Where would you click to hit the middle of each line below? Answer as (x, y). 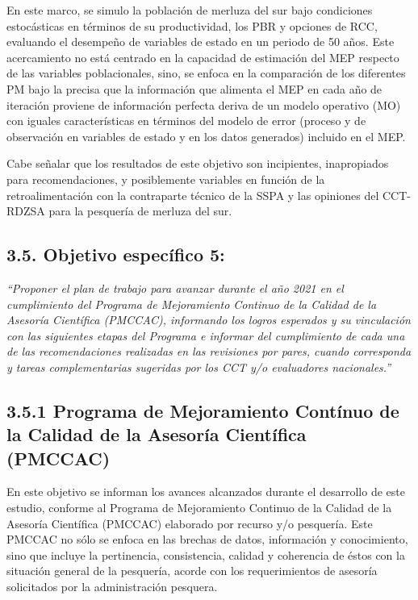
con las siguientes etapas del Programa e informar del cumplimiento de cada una (206, 335)
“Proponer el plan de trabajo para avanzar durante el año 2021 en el (175, 287)
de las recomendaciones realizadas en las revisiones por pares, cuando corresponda (209, 351)
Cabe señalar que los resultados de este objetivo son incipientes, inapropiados (198, 163)
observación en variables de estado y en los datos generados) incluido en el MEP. (206, 136)
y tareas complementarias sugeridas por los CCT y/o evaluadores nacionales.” (199, 367)
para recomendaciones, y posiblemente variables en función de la (166, 179)
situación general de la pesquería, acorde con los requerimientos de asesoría (192, 571)
